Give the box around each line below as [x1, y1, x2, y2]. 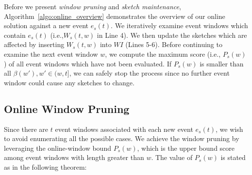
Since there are [4, 124, 49, 134]
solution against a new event [4, 20, 88, 31]
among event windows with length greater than [4, 152, 144, 162]
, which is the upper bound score [137, 143, 235, 153]
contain [4, 30, 26, 40]
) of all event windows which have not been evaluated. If [4, 58, 172, 68]
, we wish [216, 124, 243, 134]
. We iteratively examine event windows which [111, 20, 248, 31]
